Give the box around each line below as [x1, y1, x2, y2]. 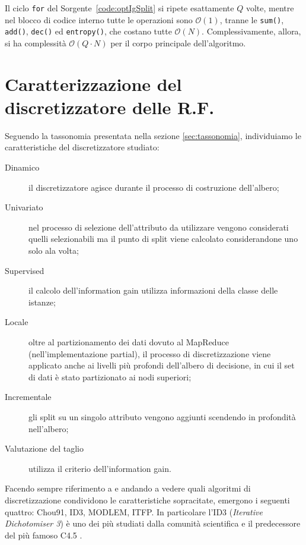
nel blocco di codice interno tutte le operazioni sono [5, 13, 193, 26]
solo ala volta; [28, 244, 79, 257]
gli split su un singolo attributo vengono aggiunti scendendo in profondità [28, 410, 296, 423]
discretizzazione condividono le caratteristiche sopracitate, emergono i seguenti [5, 493, 290, 506]
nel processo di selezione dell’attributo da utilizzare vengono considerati [28, 220, 289, 233]
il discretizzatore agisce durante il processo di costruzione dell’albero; [28, 181, 279, 193]
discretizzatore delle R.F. [5, 94, 215, 119]
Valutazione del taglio [5, 442, 84, 455]
